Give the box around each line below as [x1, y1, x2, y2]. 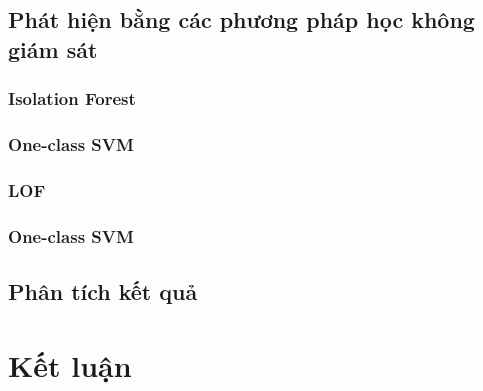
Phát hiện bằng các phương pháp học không [8, 4, 475, 35]
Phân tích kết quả [8, 275, 198, 306]
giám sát [8, 33, 98, 64]
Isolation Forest [8, 86, 136, 111]
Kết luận [8, 344, 132, 385]
